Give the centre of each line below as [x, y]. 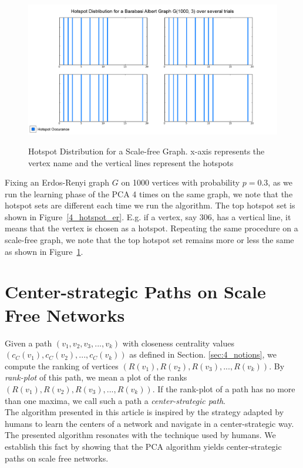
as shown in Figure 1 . [44, 251]
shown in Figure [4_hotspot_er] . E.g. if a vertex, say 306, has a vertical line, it [148, 216]
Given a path [28, 343]
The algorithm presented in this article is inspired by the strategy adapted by [144, 412]
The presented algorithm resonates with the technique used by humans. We [140, 435]
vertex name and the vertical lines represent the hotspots [131, 162]
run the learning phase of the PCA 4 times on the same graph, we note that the [149, 193]
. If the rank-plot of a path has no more [224, 388]
